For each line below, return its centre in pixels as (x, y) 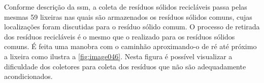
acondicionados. (28, 76)
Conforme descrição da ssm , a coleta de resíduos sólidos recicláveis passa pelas (126, 7)
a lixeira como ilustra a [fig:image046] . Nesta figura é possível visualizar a (118, 56)
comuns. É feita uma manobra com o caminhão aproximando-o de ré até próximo (130, 46)
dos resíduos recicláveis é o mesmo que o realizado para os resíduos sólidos (120, 36)
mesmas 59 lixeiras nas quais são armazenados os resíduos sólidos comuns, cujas (128, 16)
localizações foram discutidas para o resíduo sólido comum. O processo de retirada (132, 27)
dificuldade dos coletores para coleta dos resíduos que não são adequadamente (125, 66)
